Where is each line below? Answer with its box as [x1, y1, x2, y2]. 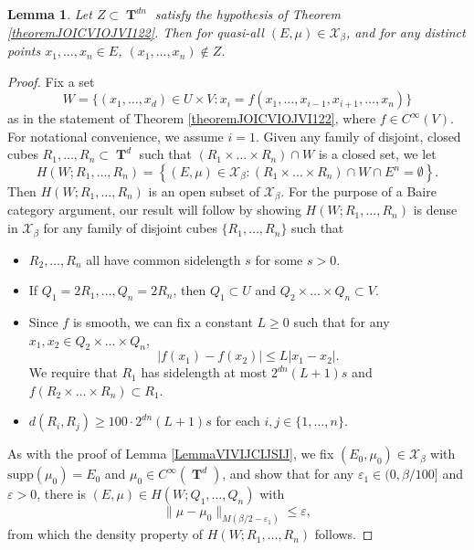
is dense [413, 200, 458, 219]
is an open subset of [148, 182, 260, 201]
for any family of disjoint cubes [43, 218, 217, 238]
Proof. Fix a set [7, 71, 95, 90]
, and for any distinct [345, 22, 466, 41]
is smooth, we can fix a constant [72, 312, 253, 331]
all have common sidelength [86, 249, 241, 269]
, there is [37, 484, 86, 503]
